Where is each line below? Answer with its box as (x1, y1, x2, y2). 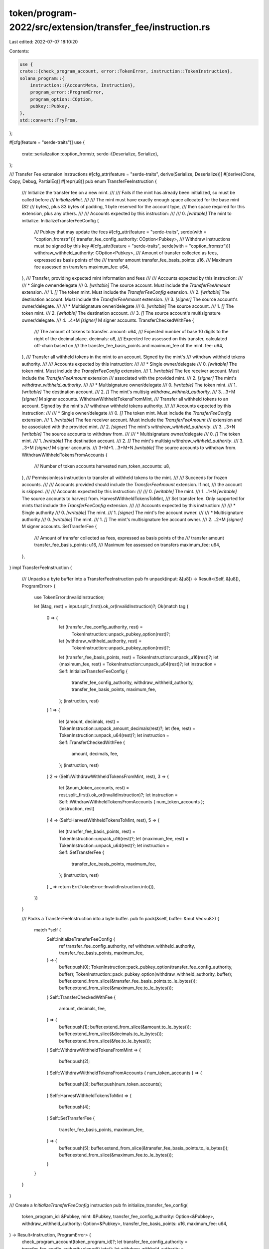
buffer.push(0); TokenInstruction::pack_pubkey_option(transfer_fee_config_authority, (59, 964, 233, 970)
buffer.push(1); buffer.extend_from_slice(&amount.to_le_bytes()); (59, 1024, 191, 1030)
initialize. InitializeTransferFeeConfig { (21, 217, 99, 223)
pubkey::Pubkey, (30, 103, 70, 109)
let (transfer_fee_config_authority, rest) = (59, 624, 143, 630)
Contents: (9, 48, 29, 54)
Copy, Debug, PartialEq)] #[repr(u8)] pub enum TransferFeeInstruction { (9, 178, 157, 184)
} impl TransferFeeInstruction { (9, 565, 72, 571)
